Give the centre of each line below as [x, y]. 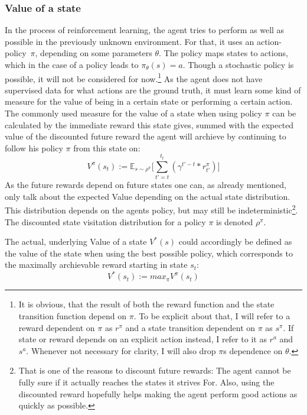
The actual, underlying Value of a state [76, 241]
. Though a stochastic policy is [238, 64]
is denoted [235, 221]
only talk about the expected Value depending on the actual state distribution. [148, 196]
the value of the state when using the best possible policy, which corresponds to [149, 253]
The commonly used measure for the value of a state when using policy [133, 113]
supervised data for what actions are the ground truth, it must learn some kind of [153, 90]
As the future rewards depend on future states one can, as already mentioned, [146, 185]
